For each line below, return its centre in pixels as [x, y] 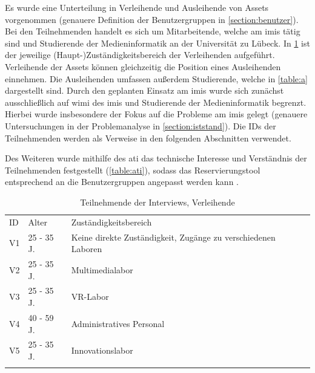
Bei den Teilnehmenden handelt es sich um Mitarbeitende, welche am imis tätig [153, 31]
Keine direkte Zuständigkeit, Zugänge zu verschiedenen [173, 237]
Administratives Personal [118, 323]
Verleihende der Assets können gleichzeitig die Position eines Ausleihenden [143, 66]
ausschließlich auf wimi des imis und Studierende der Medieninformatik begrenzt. [156, 102]
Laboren [87, 249]
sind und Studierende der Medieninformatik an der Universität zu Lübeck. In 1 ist [157, 43]
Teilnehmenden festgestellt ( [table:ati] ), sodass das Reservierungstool [133, 170]
